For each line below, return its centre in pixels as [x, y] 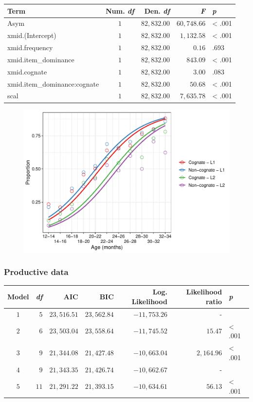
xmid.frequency [30, 47]
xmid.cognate [27, 71]
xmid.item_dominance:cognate [53, 83]
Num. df [120, 10]
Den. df [157, 10]
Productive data [36, 271]
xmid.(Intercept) [32, 35]
